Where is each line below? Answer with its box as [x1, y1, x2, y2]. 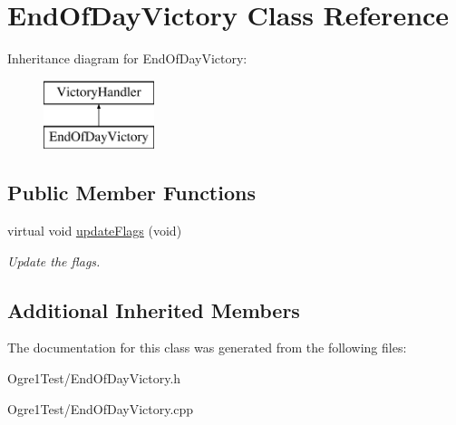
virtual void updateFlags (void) [7, 221, 182, 240]
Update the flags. [7, 251, 101, 270]
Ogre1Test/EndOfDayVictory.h [7, 369, 181, 388]
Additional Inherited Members [7, 295, 300, 324]
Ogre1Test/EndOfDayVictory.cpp [7, 399, 194, 418]
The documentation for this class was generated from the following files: [7, 338, 407, 357]
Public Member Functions [7, 179, 256, 207]
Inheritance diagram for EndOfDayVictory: [7, 49, 247, 68]
